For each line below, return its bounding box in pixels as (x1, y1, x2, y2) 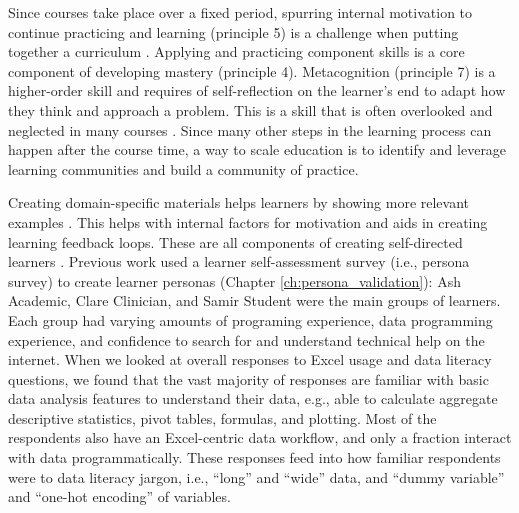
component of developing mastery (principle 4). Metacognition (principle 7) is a (8, 60, 496, 81)
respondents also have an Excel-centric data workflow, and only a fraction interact (8, 427, 512, 448)
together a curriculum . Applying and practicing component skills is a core (8, 41, 465, 62)
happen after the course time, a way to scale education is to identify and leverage (8, 139, 507, 160)
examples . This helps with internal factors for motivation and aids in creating (8, 211, 488, 232)
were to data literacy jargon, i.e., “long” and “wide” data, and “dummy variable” (8, 466, 505, 487)
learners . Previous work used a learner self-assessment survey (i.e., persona (8, 251, 470, 272)
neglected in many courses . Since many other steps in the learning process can (8, 119, 492, 140)
